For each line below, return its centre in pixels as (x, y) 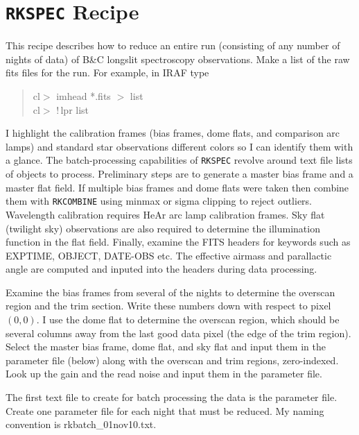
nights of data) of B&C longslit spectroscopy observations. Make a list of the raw (178, 59)
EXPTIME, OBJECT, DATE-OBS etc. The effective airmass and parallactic (169, 255)
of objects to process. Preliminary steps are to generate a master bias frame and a (179, 174)
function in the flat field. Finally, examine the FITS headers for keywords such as (178, 242)
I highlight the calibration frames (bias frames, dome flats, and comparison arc (173, 133)
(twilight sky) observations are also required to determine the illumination (163, 228)
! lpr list (73, 109)
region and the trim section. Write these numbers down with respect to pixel (168, 306)
